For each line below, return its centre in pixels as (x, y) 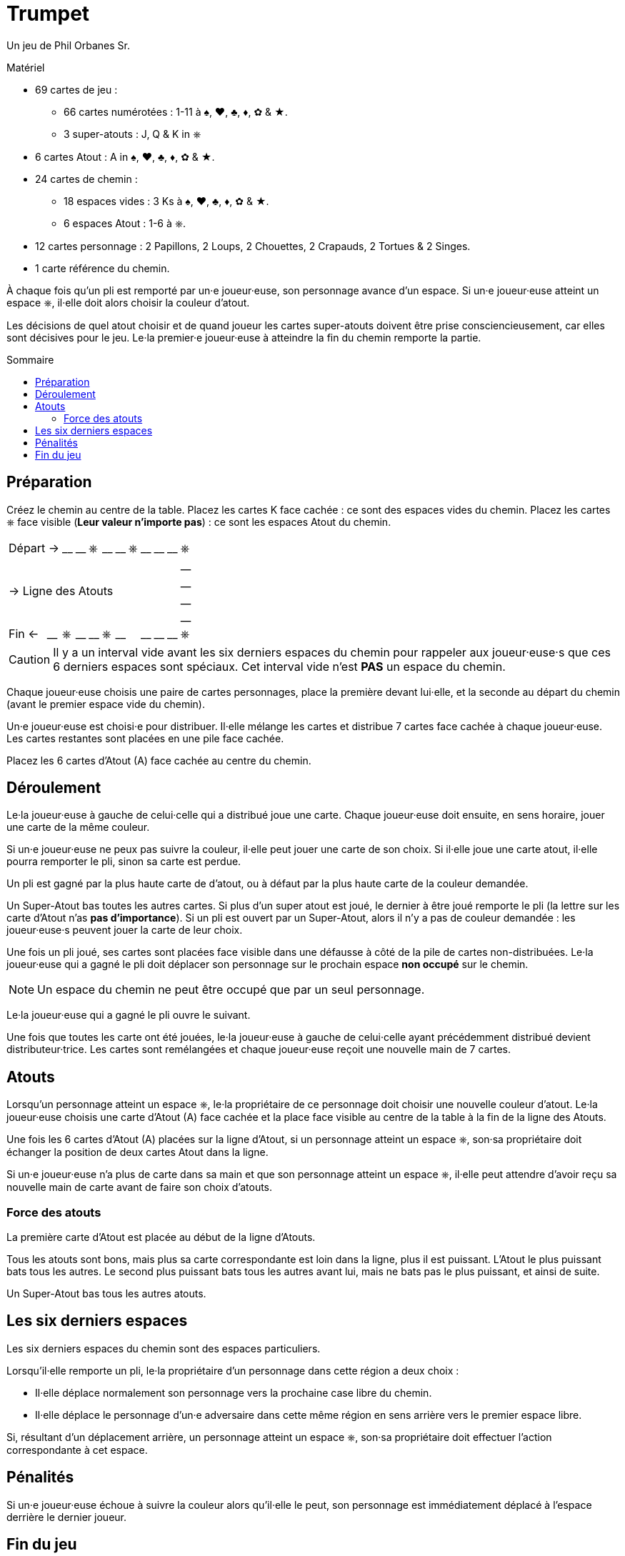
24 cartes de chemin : (86, 179)
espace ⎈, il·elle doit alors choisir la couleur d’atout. (128, 302)
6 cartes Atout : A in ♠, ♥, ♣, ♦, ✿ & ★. (125, 156)
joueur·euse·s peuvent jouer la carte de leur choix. (125, 930)
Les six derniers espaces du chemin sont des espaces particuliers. (164, 1348)
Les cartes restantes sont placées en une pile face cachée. (145, 738)
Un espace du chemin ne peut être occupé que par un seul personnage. (231, 990)
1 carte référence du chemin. (102, 268)
